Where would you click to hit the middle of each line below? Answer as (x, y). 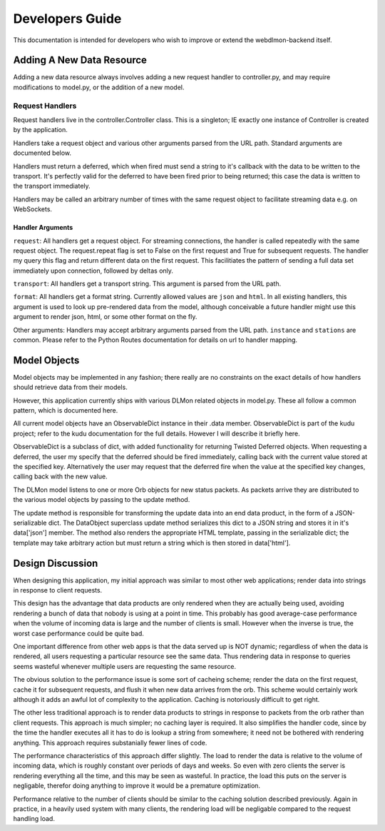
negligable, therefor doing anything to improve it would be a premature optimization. (137, 786)
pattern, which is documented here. (66, 411)
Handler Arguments (43, 228)
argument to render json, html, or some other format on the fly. (105, 317)
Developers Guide (67, 19)
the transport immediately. (52, 186)
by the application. (40, 130)
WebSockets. (33, 209)
